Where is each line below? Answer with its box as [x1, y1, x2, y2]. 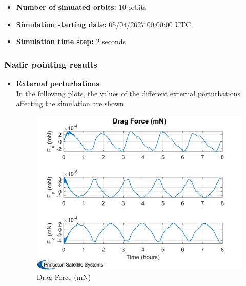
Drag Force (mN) [36, 271, 91, 282]
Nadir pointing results [4, 57, 97, 70]
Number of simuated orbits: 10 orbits [16, 2, 147, 12]
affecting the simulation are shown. [16, 98, 126, 109]
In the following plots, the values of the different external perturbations [16, 88, 240, 98]
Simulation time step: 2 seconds [16, 36, 126, 47]
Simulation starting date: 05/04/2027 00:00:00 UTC [16, 18, 191, 29]
